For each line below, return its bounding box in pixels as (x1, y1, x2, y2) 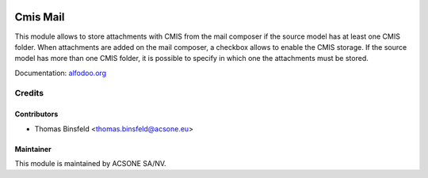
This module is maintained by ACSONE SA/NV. (14, 159, 166, 169)
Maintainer (14, 144, 52, 153)
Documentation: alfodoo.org (14, 68, 107, 78)
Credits (14, 88, 44, 99)
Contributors (14, 109, 59, 119)
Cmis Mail (14, 10, 65, 24)
